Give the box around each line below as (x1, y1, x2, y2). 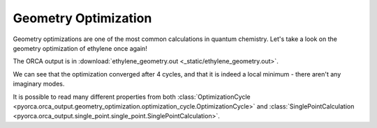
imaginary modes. (13, 80, 65, 88)
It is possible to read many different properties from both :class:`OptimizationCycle (13, 93, 251, 101)
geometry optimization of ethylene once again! (13, 44, 148, 52)
